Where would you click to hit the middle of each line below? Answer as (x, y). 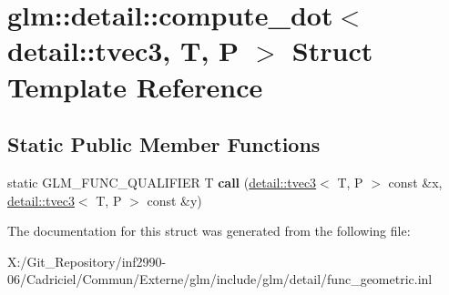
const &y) (174, 200)
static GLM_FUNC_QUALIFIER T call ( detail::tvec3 (162, 182)
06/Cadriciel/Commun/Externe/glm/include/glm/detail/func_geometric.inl (220, 279)
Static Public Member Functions (164, 144)
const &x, (415, 182)
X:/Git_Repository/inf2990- (87, 261)
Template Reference (135, 86)
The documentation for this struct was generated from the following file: (209, 231)
